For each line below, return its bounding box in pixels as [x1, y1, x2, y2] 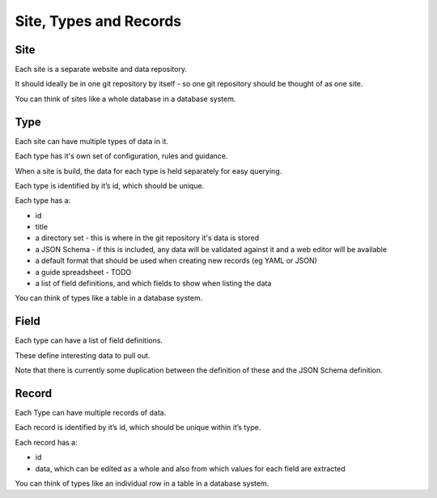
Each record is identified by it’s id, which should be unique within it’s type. [15, 423, 261, 433]
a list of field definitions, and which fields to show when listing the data [35, 279, 272, 289]
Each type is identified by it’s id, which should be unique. [15, 180, 205, 190]
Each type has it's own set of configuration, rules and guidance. [15, 151, 228, 161]
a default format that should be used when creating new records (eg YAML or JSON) [35, 255, 317, 266]
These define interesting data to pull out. [15, 350, 151, 360]
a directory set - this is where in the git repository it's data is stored [35, 233, 260, 243]
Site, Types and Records [15, 12, 182, 30]
